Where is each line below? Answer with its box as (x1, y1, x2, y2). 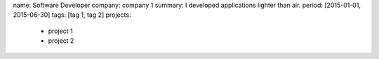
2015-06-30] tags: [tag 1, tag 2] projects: (13, 11, 131, 19)
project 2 (48, 37, 74, 45)
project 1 (48, 27, 73, 35)
